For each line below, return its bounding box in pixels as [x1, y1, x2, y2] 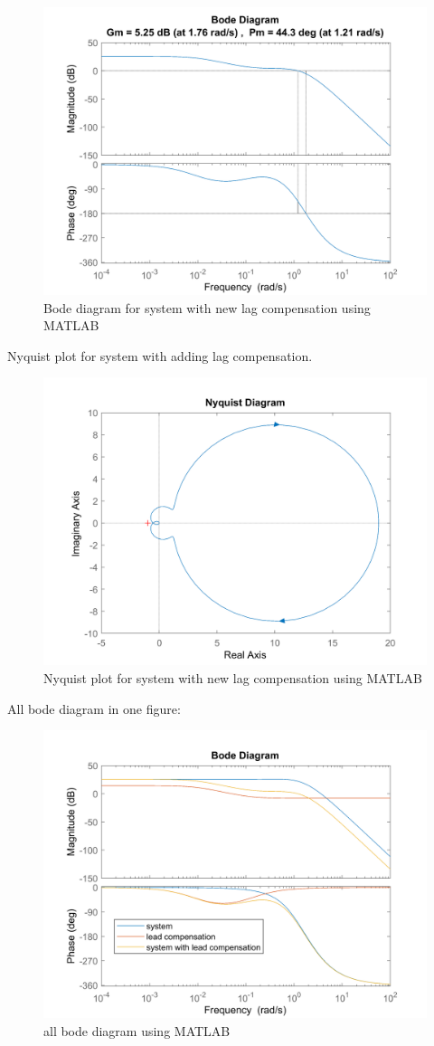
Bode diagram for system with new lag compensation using [43, 298, 371, 317]
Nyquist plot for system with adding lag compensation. [7, 346, 313, 365]
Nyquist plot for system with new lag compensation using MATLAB [43, 668, 422, 687]
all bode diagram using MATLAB [43, 1021, 231, 1040]
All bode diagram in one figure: [7, 699, 181, 718]
